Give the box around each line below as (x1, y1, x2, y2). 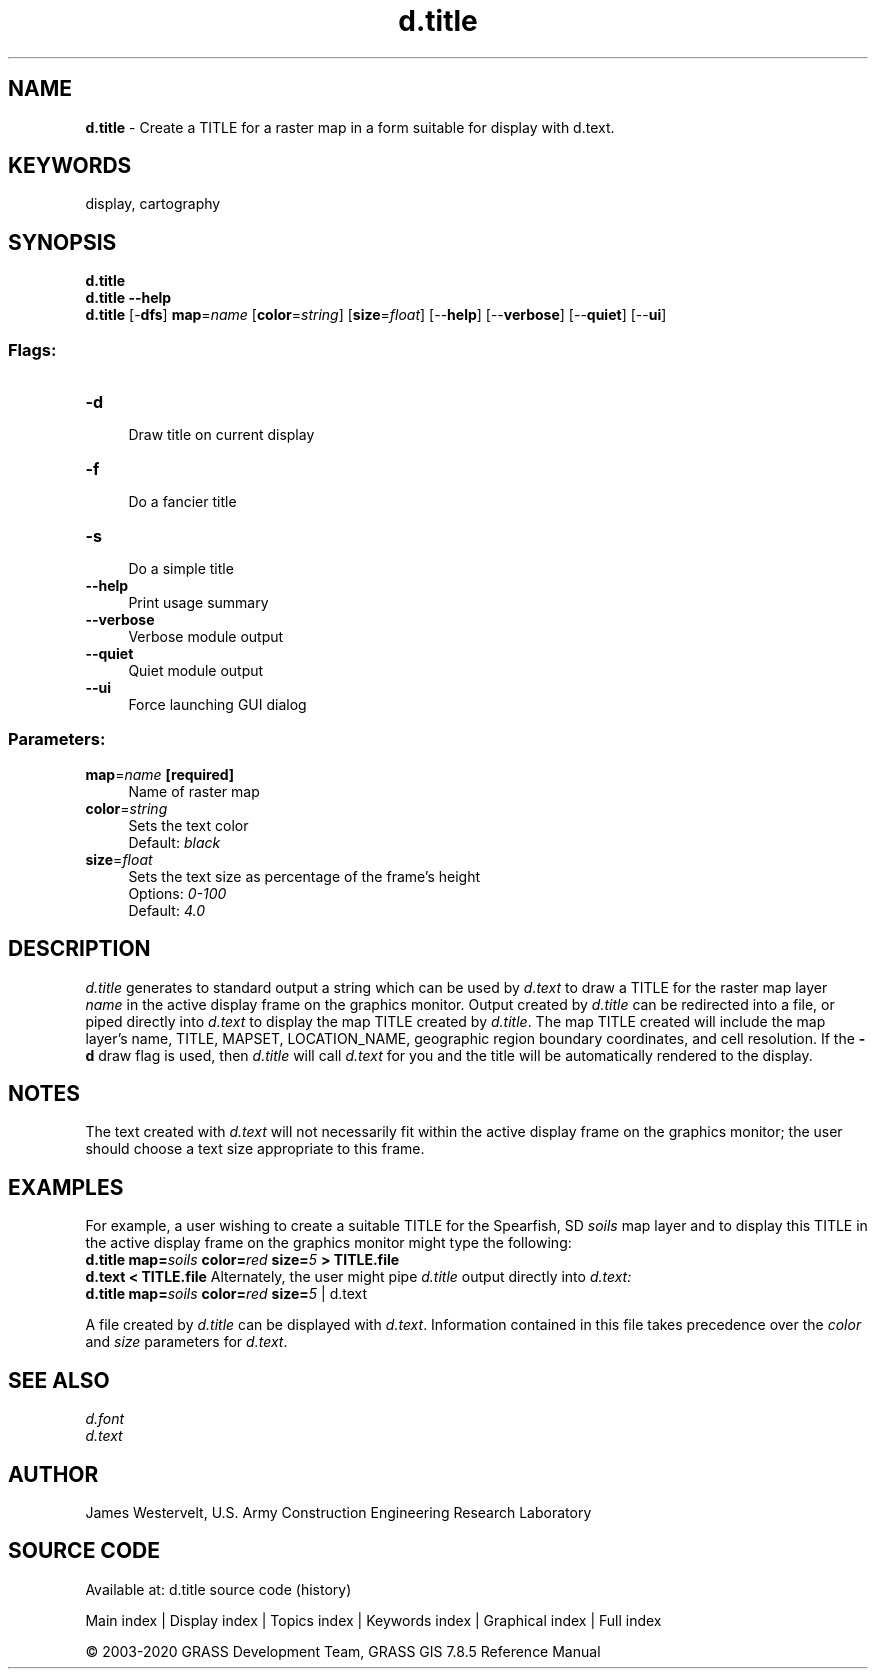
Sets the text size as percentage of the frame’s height (128, 867, 481, 885)
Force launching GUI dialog (128, 696, 307, 714)
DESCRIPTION (8, 936, 151, 962)
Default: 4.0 (128, 901, 205, 919)
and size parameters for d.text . (85, 1333, 288, 1351)
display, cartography (85, 195, 221, 213)
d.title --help (85, 289, 172, 307)
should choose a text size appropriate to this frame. (85, 1140, 425, 1158)
